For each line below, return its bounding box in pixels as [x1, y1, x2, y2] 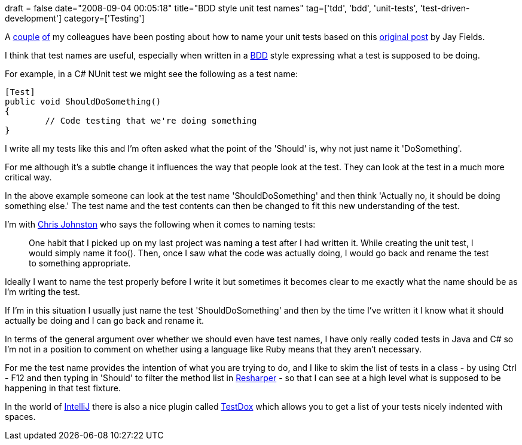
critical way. [5, 172, 52, 182]
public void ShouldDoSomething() [5, 97, 161, 106]
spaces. [5, 412, 36, 422]
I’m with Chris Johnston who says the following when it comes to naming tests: [5, 219, 316, 229]
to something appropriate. [29, 258, 131, 268]
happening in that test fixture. [5, 383, 121, 393]
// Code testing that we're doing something [45, 116, 257, 125]
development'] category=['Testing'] [5, 13, 145, 23]
